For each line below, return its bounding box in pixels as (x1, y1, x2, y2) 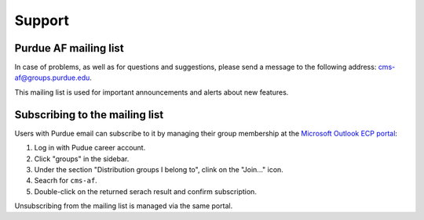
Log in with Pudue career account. (34, 143, 146, 153)
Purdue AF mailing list (14, 41, 125, 55)
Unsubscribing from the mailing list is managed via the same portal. (14, 201, 233, 211)
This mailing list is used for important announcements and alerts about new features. (14, 87, 289, 97)
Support (14, 12, 70, 29)
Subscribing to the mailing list (14, 108, 164, 121)
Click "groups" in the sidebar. (34, 153, 130, 164)
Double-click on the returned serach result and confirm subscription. (34, 186, 257, 196)
